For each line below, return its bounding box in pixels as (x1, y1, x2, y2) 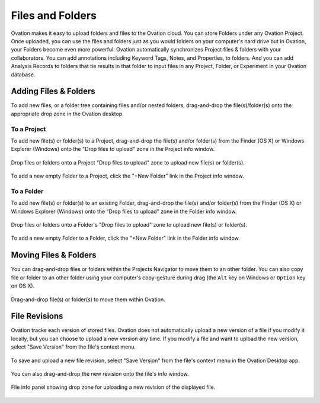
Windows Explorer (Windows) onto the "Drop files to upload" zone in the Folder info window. (11, 208, 237, 215)
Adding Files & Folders (11, 86, 96, 96)
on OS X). (11, 282, 35, 289)
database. (11, 71, 36, 78)
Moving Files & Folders (11, 250, 97, 260)
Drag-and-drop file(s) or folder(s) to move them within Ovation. (11, 296, 165, 303)
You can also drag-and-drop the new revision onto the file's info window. (11, 370, 189, 377)
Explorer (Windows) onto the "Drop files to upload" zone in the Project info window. (11, 146, 215, 153)
